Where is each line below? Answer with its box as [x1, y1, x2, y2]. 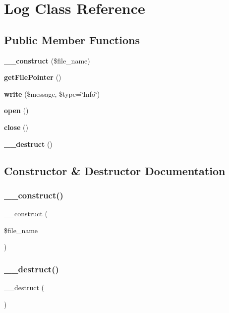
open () [4, 105, 29, 116]
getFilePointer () [4, 72, 61, 82]
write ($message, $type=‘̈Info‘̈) [4, 88, 100, 99]
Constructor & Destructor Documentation [4, 163, 226, 178]
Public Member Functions [4, 32, 140, 47]
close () [4, 122, 28, 132]
